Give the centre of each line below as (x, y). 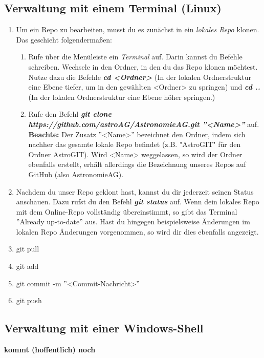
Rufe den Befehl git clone (70, 114)
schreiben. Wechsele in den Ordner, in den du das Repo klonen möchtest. (143, 66)
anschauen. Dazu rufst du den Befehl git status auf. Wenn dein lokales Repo (138, 202)
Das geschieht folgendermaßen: (64, 39)
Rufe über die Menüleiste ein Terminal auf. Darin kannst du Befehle (135, 57)
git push (29, 300)
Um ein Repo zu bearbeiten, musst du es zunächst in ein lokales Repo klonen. (138, 29)
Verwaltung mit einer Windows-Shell (104, 328)
